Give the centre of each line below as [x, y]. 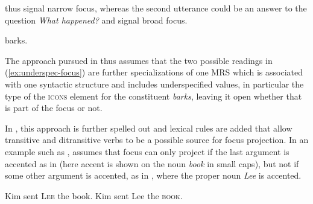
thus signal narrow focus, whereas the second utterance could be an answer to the [156, 8]
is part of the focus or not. [54, 108]
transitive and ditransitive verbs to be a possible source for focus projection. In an [157, 140]
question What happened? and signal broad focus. [96, 20]
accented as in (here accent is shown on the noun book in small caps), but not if [152, 163]
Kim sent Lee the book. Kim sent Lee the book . [94, 195]
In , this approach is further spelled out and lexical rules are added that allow [149, 128]
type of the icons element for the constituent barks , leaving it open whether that [153, 96]
